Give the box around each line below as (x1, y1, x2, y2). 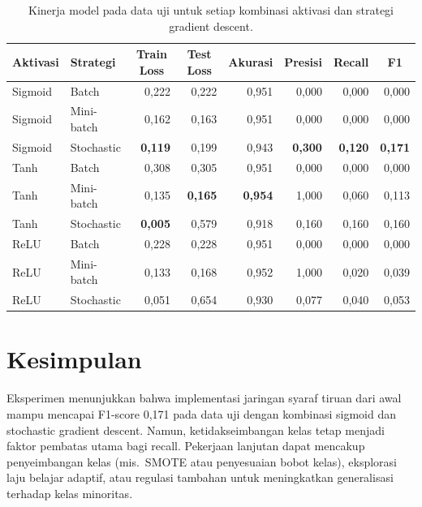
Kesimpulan (6, 342, 142, 376)
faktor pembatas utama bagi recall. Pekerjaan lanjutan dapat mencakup (6, 437, 365, 454)
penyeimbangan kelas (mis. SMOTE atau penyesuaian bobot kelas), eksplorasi (6, 453, 397, 470)
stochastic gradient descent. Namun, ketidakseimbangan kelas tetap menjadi (6, 421, 385, 438)
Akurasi (228, 53, 273, 70)
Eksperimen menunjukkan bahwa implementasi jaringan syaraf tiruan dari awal (6, 389, 402, 406)
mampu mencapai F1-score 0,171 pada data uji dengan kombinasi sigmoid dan (6, 405, 396, 422)
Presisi (284, 53, 322, 70)
